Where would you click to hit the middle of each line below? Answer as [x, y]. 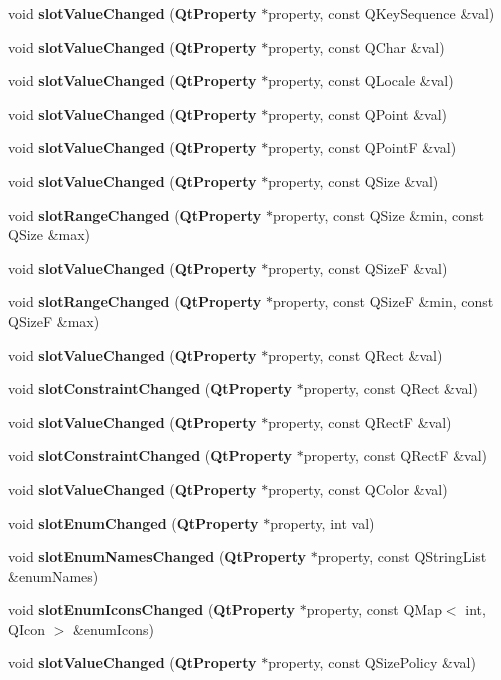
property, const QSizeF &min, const [383, 301]
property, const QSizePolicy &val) [372, 662]
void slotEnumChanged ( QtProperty [133, 522]
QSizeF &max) [54, 320]
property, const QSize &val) [353, 180]
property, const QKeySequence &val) [381, 13]
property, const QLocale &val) [361, 80]
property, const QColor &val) [358, 488]
